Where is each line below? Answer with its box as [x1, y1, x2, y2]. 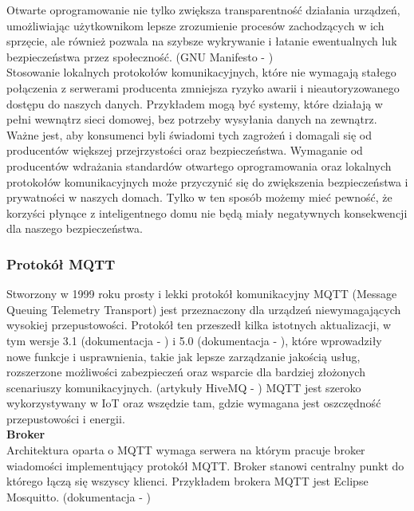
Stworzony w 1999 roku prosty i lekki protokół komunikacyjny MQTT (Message [6, 285, 397, 302]
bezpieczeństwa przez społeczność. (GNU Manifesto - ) [6, 48, 274, 65]
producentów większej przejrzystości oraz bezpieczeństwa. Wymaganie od [6, 142, 363, 159]
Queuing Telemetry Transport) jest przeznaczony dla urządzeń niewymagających [6, 301, 401, 317]
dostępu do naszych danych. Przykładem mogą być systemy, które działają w [6, 95, 383, 112]
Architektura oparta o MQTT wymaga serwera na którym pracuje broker [6, 442, 365, 458]
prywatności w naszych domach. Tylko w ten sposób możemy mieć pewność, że [6, 189, 392, 206]
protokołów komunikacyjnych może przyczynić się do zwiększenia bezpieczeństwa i [6, 173, 408, 190]
